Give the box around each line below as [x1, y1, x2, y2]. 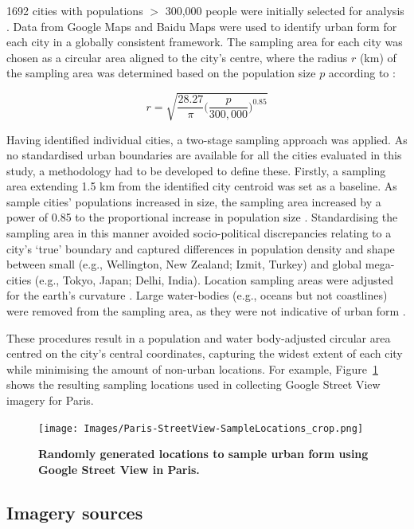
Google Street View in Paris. [38, 460, 200, 477]
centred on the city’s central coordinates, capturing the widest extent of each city [6, 345, 403, 362]
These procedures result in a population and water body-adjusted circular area [6, 329, 391, 346]
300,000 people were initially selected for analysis [165, 2, 404, 18]
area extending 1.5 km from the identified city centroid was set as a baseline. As [6, 178, 397, 194]
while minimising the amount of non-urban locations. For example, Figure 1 [6, 360, 378, 377]
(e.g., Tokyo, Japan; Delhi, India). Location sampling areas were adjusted [34, 271, 393, 288]
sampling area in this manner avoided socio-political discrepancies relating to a [6, 225, 392, 241]
